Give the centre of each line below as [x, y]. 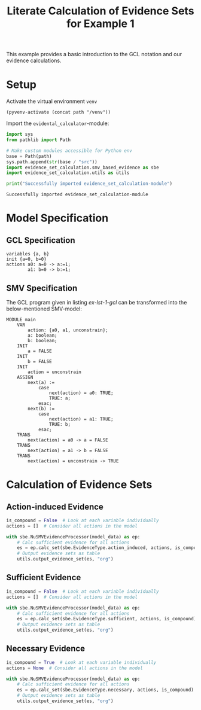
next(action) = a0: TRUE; [81, 393]
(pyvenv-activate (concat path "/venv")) [59, 112]
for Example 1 [100, 24]
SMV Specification [42, 288]
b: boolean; [43, 340]
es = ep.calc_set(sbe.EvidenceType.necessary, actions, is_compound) [106, 690]
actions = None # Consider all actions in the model [75, 668]
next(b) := [41, 409]
